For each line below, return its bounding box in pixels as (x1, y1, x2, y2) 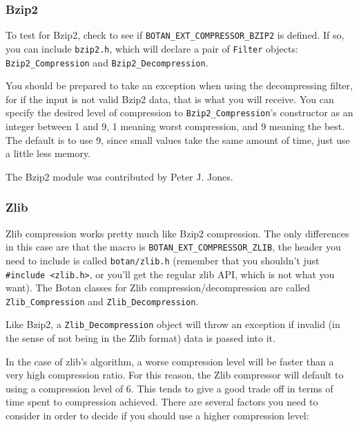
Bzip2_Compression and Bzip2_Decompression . (6, 55, 208, 69)
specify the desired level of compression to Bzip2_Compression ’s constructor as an (6, 105, 353, 120)
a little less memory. (6, 146, 91, 161)
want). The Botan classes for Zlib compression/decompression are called (6, 280, 311, 295)
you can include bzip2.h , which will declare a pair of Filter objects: (6, 41, 298, 55)
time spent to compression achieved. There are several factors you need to (6, 394, 318, 409)
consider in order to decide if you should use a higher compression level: (6, 408, 309, 423)
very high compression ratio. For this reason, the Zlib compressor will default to (6, 367, 344, 382)
